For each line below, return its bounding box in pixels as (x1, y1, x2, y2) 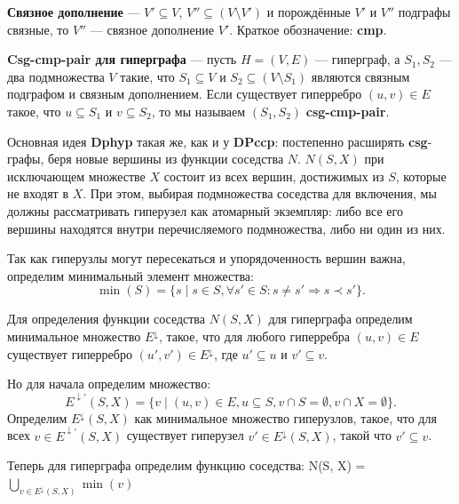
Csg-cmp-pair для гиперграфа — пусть (7, 50, 237, 68)
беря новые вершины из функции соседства (47, 149, 284, 168)
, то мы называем (151, 101, 246, 120)
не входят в (7, 184, 68, 203)
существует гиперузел (126, 426, 244, 444)
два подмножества (7, 67, 105, 85)
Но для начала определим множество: (7, 374, 211, 393)
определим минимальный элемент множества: (7, 266, 254, 284)
